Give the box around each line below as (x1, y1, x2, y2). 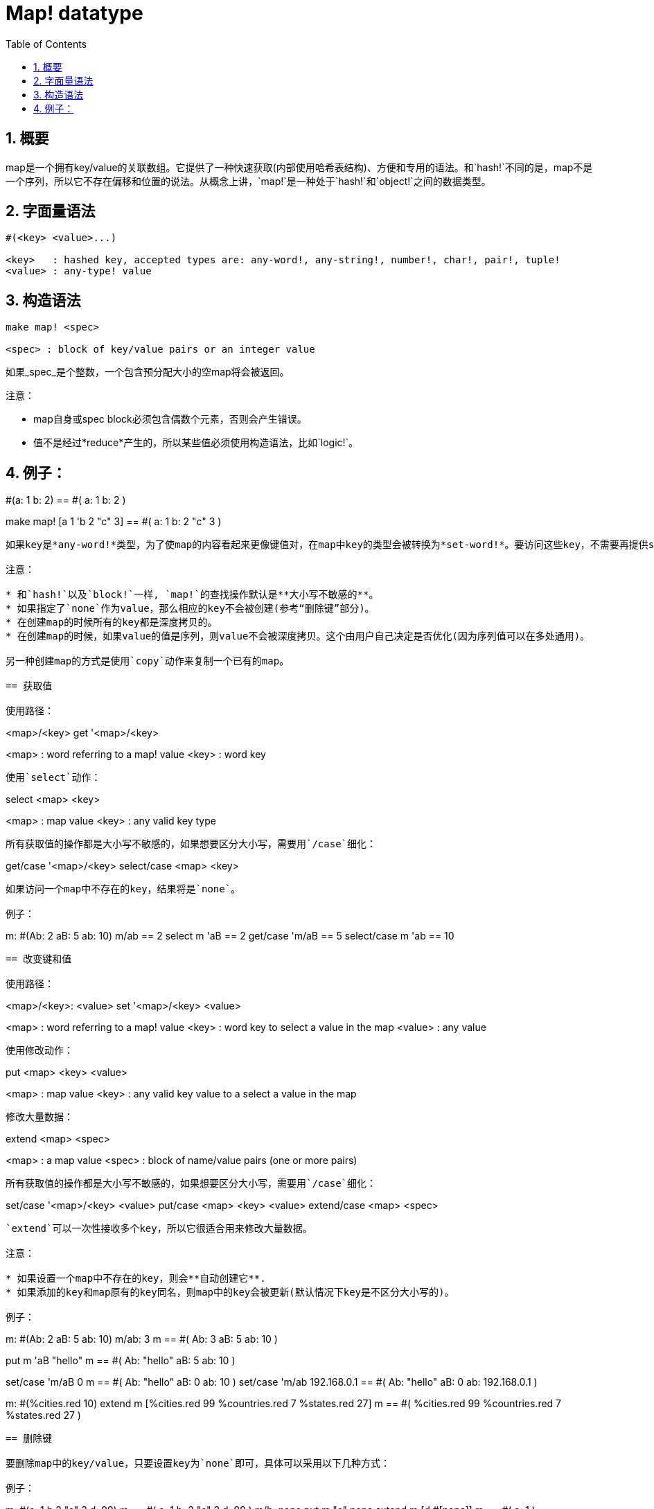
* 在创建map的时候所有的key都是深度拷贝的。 (6, 617, 218, 628)
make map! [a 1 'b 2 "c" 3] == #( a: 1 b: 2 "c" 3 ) (6, 515, 222, 528)
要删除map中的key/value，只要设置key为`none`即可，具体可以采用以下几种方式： (6, 1458, 391, 1470)
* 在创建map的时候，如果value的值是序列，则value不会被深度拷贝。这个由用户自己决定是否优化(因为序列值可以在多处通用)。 (6, 630, 590, 642)
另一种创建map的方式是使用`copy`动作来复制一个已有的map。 (6, 655, 290, 667)
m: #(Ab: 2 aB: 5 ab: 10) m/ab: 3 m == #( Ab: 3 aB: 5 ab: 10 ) (6, 1333, 278, 1345)
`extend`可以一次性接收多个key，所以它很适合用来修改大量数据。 (6, 1223, 312, 1235)
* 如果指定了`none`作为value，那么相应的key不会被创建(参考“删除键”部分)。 (6, 603, 375, 615)
